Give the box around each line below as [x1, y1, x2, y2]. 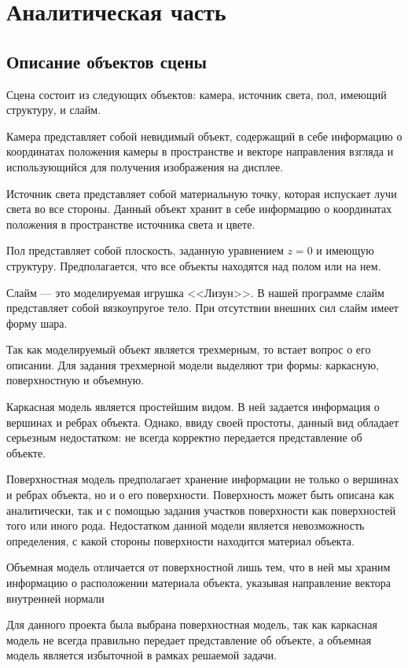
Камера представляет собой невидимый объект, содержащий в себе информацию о [6, 127, 402, 144]
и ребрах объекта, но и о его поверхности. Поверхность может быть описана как [6, 486, 395, 503]
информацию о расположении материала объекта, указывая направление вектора [6, 574, 391, 591]
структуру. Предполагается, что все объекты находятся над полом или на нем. [6, 257, 381, 273]
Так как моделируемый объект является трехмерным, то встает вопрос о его [6, 341, 371, 358]
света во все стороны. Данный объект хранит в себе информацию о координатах [6, 200, 392, 217]
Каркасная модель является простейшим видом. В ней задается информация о [6, 398, 380, 415]
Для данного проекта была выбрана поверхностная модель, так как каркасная [6, 616, 377, 633]
